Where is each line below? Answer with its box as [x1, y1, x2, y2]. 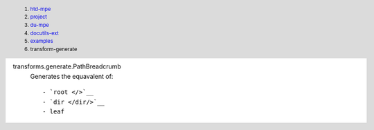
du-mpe [30, 21, 50, 28]
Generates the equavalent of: [30, 72, 114, 80]
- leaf [42, 107, 65, 115]
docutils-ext [30, 30, 59, 37]
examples [30, 38, 53, 45]
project [30, 14, 48, 21]
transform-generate [30, 46, 78, 53]
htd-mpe [30, 6, 51, 12]
